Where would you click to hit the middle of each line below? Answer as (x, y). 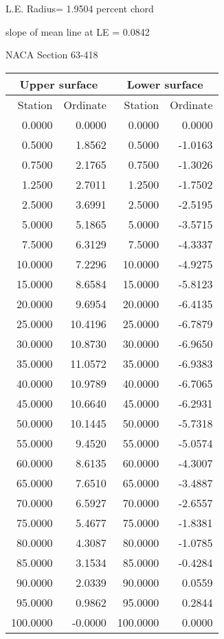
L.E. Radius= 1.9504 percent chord (80, 8)
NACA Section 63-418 (52, 55)
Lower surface (165, 84)
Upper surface (59, 84)
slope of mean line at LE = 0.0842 (78, 31)
